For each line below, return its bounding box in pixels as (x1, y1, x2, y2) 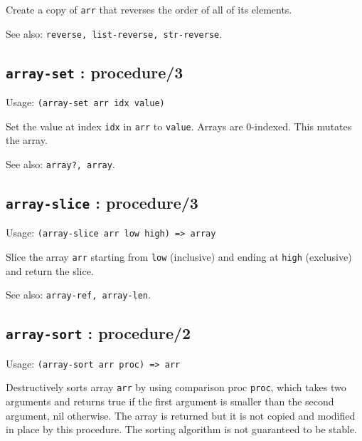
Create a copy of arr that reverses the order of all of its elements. (6, 2, 292, 16)
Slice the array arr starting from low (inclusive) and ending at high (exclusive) (6, 249, 352, 264)
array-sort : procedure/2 (6, 322, 191, 344)
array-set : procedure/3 (6, 61, 183, 83)
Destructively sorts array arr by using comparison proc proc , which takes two (6, 380, 346, 395)
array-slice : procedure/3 (6, 192, 198, 214)
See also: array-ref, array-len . (6, 287, 151, 302)
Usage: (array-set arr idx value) (6, 95, 165, 110)
